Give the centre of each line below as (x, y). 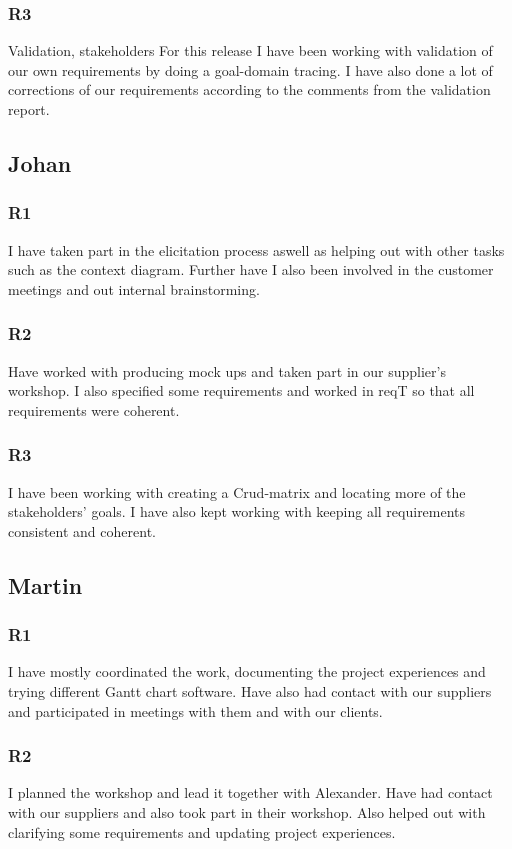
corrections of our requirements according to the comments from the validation (249, 89)
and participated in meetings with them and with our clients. (195, 710)
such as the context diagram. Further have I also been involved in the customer (251, 269)
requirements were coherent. (94, 409)
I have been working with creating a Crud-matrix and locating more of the (237, 491)
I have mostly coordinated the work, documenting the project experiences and (247, 671)
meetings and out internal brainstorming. (134, 288)
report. (29, 109)
